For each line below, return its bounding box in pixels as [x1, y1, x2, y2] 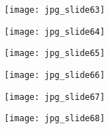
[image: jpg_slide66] [4, 69, 105, 80]
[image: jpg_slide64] [4, 26, 105, 37]
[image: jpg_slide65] [4, 48, 105, 59]
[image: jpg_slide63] [4, 5, 105, 15]
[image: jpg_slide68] [4, 113, 105, 124]
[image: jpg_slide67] [4, 91, 105, 102]
